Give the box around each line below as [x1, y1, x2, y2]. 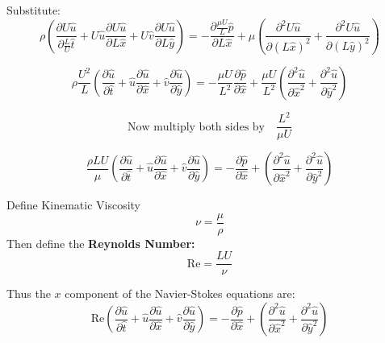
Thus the [6, 285, 51, 302]
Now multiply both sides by [127, 121, 266, 133]
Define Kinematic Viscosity [6, 196, 140, 213]
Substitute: [6, 2, 61, 18]
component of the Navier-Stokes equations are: [65, 285, 295, 302]
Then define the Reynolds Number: [6, 234, 195, 251]
